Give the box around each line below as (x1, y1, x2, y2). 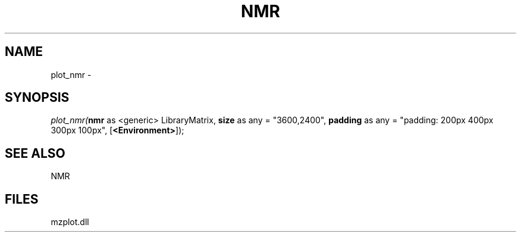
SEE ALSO (5, 145, 65, 161)
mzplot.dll (51, 217, 89, 227)
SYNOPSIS (5, 90, 70, 105)
